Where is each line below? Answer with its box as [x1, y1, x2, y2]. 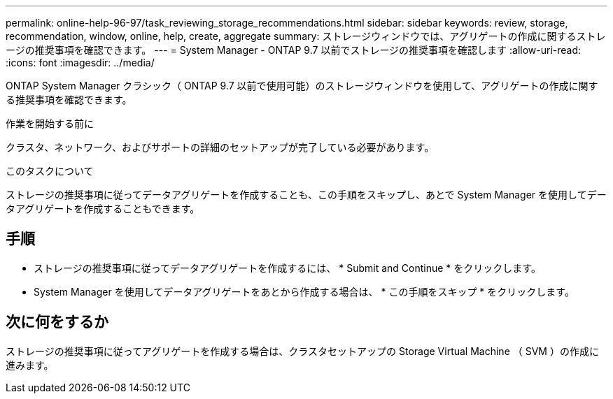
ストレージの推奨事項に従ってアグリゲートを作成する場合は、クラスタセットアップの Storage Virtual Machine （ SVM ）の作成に [6, 344, 599, 357]
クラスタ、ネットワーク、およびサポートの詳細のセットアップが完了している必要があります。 [6, 141, 435, 153]
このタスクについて [6, 165, 94, 177]
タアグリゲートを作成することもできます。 [6, 203, 200, 215]
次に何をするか [6, 313, 108, 331]
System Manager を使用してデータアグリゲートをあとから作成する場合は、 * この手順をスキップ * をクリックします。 [34, 285, 575, 298]
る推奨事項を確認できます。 [6, 94, 132, 106]
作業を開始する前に [6, 117, 94, 129]
